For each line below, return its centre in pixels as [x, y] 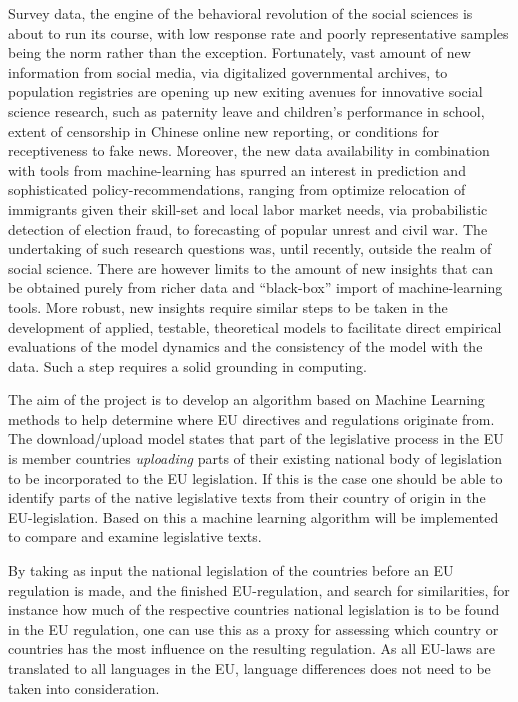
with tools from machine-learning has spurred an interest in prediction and [237, 169]
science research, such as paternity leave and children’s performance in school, [246, 110]
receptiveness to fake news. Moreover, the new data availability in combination [249, 150]
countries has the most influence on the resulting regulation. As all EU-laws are [251, 648]
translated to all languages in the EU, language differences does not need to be [249, 668]
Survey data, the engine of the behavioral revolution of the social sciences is [240, 13]
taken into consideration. [84, 687]
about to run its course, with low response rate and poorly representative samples [258, 32]
